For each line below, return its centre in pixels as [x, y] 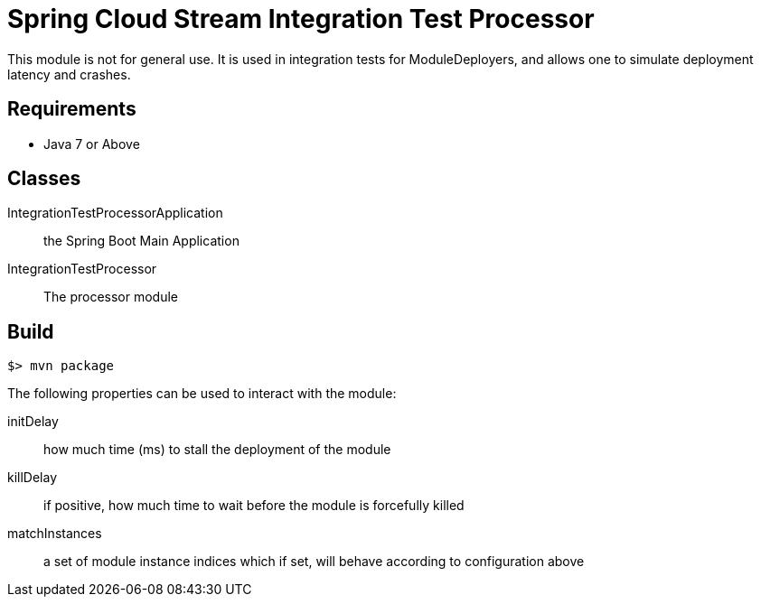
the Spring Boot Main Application [141, 241]
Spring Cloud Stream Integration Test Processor [301, 19]
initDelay [33, 422]
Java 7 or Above [92, 144]
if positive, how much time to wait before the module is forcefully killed [254, 506]
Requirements [72, 109]
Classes [44, 179]
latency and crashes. [69, 74]
